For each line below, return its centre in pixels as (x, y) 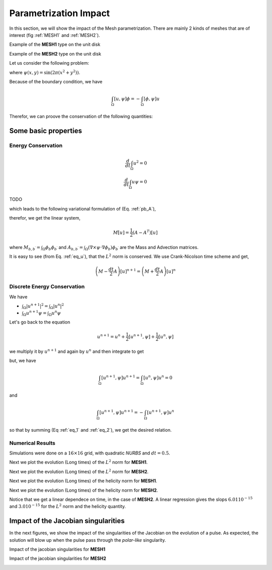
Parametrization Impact (60, 13)
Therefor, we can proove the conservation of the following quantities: (81, 116)
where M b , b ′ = (25, 248)
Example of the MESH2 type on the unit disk (55, 54)
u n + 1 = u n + (111, 336)
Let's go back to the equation (40, 322)
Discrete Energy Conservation (47, 287)
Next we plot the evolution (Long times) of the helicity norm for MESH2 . (84, 490)
